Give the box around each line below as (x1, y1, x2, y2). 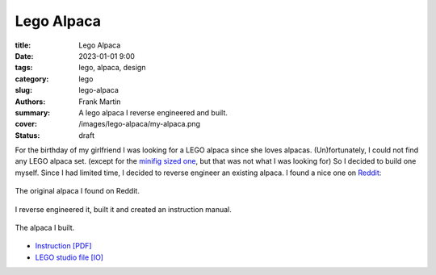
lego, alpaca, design (78, 63, 146, 73)
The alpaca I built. (15, 223, 75, 233)
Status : (15, 130, 40, 140)
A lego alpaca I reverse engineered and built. (78, 107, 228, 117)
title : (15, 40, 31, 50)
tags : (15, 63, 33, 73)
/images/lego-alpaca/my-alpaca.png (78, 119, 201, 129)
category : (15, 73, 49, 84)
